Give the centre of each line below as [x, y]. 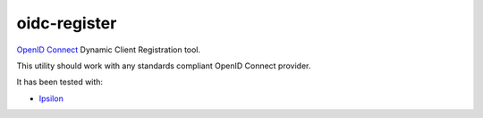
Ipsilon [51, 98]
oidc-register [67, 23]
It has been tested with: [59, 82]
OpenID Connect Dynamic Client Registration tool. [109, 50]
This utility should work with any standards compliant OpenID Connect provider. [164, 66]
